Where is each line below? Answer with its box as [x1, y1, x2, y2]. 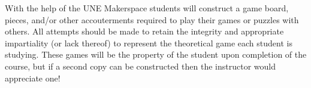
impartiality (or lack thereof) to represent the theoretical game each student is [5, 36, 292, 49]
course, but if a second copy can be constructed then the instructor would [5, 59, 276, 72]
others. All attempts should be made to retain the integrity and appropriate [5, 25, 284, 37]
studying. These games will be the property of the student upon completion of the [5, 48, 307, 61]
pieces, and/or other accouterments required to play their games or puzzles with [5, 13, 299, 26]
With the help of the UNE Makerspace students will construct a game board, [5, 2, 289, 14]
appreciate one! [5, 71, 61, 84]
